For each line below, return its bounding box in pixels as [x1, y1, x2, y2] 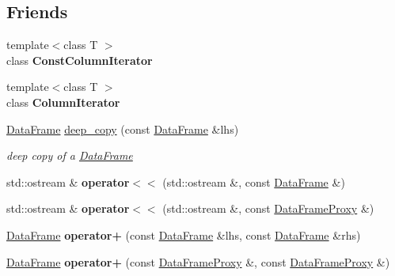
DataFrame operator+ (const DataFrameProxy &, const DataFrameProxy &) [6, 253, 390, 270]
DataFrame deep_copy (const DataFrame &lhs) [6, 120, 239, 137]
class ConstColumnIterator [6, 51, 153, 68]
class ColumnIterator [6, 93, 120, 110]
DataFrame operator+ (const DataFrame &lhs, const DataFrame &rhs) [6, 226, 361, 243]
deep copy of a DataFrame [6, 147, 133, 164]
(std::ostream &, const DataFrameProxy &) [162, 200, 374, 217]
